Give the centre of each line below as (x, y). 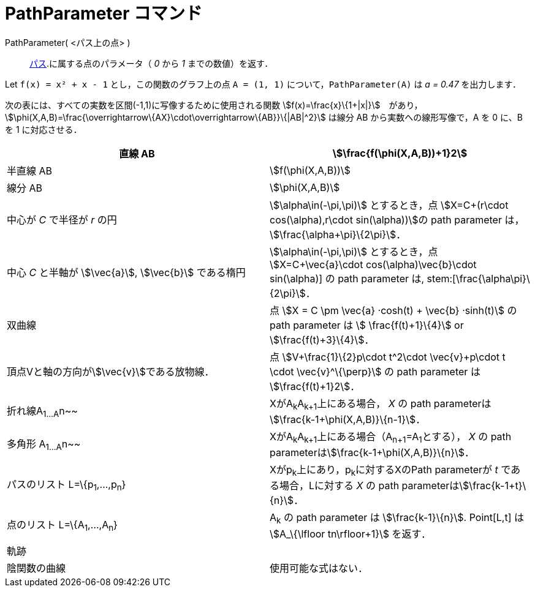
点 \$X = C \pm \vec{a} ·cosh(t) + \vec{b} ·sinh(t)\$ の (393, 310)
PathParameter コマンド (104, 13)
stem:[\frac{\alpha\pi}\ (478, 278)
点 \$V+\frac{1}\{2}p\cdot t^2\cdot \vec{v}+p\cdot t (388, 357)
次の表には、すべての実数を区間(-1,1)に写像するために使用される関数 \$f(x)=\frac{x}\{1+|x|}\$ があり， (214, 105)
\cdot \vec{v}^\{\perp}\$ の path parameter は (375, 371)
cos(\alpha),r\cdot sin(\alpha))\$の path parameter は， (397, 219)
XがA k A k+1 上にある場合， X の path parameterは (381, 404)
